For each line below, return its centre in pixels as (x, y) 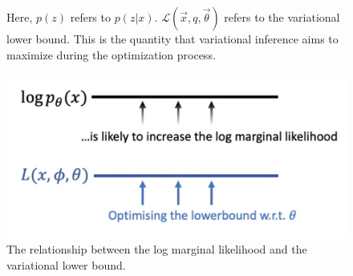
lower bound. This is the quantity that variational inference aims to (172, 39)
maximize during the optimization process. (111, 54)
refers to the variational (282, 17)
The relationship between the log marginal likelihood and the (157, 249)
